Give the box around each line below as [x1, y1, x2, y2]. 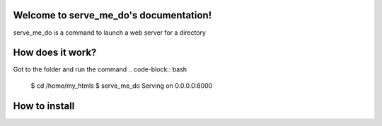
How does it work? [13, 47, 97, 59]
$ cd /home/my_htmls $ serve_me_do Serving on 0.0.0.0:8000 [30, 81, 213, 90]
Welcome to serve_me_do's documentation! [13, 9, 212, 21]
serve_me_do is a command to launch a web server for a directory [13, 28, 207, 37]
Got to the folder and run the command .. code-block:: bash [13, 65, 187, 74]
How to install [13, 100, 75, 112]
